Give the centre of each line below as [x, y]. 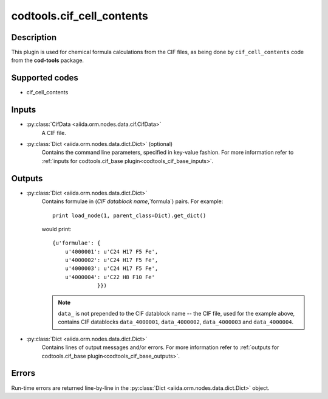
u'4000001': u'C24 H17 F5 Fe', [111, 252]
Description [34, 37]
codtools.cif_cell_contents [80, 16]
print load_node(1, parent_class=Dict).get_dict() [129, 215]
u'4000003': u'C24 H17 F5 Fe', [111, 269]
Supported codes [45, 78]
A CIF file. [54, 133]
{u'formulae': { [77, 243]
